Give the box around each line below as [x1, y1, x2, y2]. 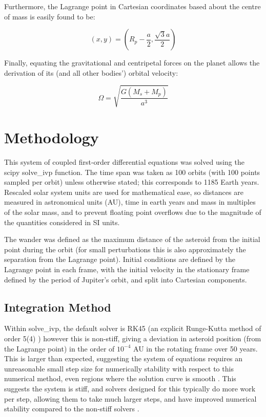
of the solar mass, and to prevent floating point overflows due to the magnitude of [4, 207, 261, 217]
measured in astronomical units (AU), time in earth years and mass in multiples [4, 196, 256, 207]
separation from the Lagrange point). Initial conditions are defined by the [4, 254, 235, 265]
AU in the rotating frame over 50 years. [133, 343, 258, 354]
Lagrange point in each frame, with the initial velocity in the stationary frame [4, 264, 250, 274]
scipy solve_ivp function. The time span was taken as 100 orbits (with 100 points [4, 166, 260, 177]
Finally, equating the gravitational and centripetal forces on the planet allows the [4, 57, 260, 68]
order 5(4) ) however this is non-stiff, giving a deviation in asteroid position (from [4, 333, 261, 343]
